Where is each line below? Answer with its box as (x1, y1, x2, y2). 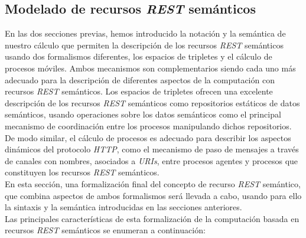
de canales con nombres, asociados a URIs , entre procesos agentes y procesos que (5, 154, 298, 167)
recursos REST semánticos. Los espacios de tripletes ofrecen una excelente (5, 85, 273, 97)
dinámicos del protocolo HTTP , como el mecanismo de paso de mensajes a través (5, 143, 299, 155)
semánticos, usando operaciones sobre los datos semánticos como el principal (5, 108, 281, 120)
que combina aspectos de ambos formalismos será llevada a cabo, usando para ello (5, 189, 302, 201)
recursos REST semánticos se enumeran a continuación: (5, 224, 206, 236)
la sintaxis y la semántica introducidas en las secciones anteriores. (5, 201, 242, 213)
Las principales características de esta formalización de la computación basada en (5, 212, 300, 224)
